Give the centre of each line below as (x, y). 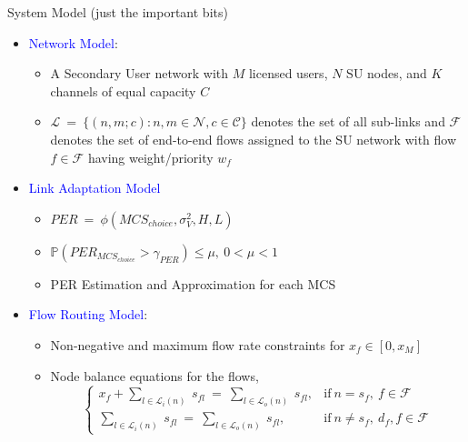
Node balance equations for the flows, (154, 375)
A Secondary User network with (139, 73)
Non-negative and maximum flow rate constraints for (198, 344)
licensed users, (288, 73)
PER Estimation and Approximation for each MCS (193, 283)
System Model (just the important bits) (118, 12)
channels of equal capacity (123, 90)
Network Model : (73, 42)
